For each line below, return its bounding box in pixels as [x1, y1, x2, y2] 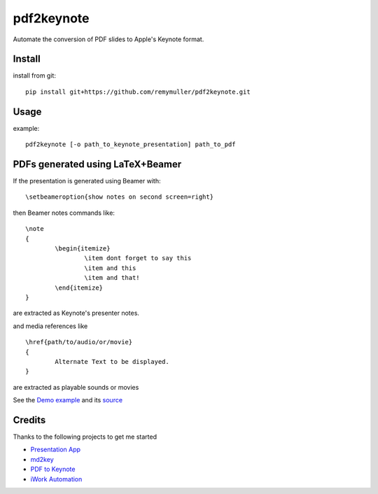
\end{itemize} [55, 283, 104, 292]
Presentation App [30, 445, 80, 454]
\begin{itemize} [55, 245, 111, 252]
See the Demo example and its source [13, 396, 122, 404]
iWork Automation [30, 474, 83, 483]
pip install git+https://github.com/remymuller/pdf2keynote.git [25, 87, 251, 96]
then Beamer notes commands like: [13, 209, 115, 217]
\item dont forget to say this [84, 254, 192, 262]
